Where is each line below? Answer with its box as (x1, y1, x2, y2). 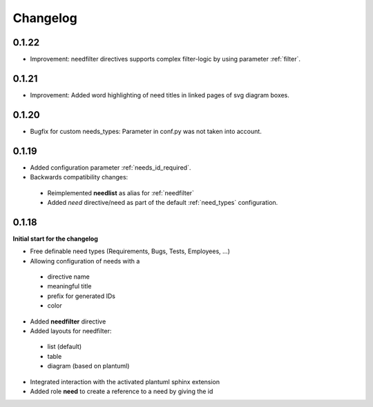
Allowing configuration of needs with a (30, 257, 140, 265)
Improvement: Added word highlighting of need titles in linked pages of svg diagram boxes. (30, 90, 290, 99)
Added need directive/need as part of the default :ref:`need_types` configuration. (47, 198, 278, 206)
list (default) (47, 342, 82, 351)
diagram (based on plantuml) (47, 362, 130, 370)
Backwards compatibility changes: (30, 173, 128, 181)
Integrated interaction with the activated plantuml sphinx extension (30, 377, 220, 386)
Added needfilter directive (30, 317, 106, 326)
